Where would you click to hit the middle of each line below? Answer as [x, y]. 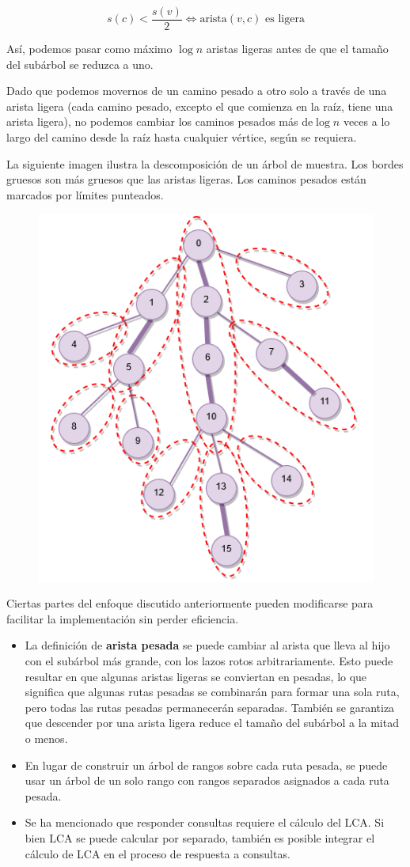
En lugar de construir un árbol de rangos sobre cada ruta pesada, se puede [206, 765]
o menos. [46, 738]
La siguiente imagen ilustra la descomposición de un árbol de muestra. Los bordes [205, 163]
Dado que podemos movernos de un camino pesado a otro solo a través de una [197, 91]
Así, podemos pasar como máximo [89, 49]
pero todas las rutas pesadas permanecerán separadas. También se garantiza [210, 707]
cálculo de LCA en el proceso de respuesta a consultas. [158, 853]
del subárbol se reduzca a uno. [80, 64]
